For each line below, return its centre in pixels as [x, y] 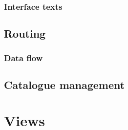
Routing [25, 33]
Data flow [23, 57]
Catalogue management [64, 84]
